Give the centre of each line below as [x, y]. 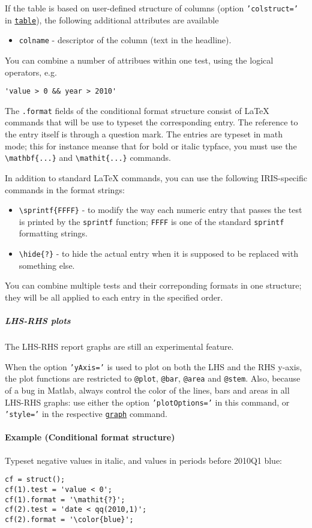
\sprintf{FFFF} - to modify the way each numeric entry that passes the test [160, 210]
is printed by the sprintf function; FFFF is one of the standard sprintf [151, 221]
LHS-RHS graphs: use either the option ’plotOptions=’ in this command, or [147, 402]
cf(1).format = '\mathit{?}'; [65, 499]
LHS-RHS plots [38, 321]
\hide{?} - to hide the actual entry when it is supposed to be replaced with [158, 253]
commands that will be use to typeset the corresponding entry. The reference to [151, 122]
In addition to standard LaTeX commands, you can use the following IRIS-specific [156, 177]
